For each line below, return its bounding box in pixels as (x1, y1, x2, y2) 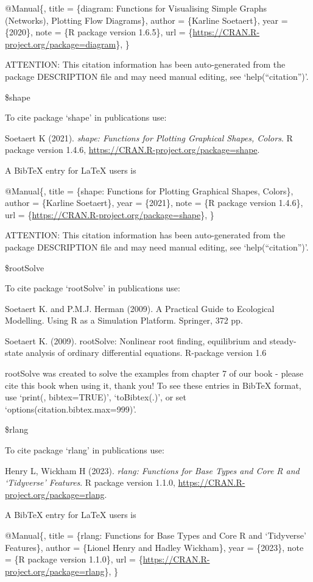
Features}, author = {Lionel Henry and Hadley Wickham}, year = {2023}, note (5, 541, 304, 553)
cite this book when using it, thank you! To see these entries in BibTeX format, (5, 378, 301, 391)
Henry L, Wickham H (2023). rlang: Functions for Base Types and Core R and (5, 464, 300, 477)
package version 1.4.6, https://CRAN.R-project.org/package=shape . (5, 143, 260, 156)
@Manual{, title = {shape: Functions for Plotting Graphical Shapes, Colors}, (5, 184, 294, 197)
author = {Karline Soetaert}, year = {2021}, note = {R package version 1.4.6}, (5, 196, 303, 209)
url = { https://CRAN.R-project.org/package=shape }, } (5, 208, 214, 221)
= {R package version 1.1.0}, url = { (5, 553, 143, 566)
